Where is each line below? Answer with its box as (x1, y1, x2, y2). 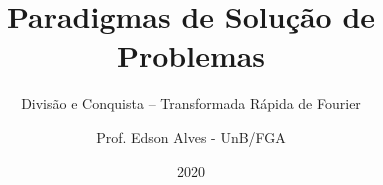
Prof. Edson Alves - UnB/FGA (96, 126, 286, 147)
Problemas (116, 35, 266, 76)
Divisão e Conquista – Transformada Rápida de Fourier (21, 93, 361, 114)
